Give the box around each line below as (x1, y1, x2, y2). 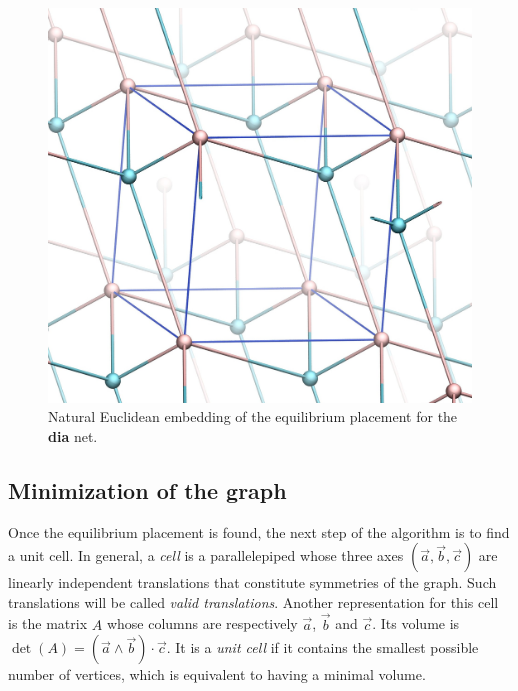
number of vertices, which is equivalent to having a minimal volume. (8, 664, 426, 685)
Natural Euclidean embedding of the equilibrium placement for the (48, 406, 458, 427)
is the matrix (8, 613, 88, 634)
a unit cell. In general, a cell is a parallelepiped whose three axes (8, 545, 404, 566)
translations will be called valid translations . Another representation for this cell (8, 591, 499, 612)
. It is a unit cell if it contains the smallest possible (166, 637, 479, 658)
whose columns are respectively (106, 613, 298, 634)
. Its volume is (372, 613, 460, 634)
